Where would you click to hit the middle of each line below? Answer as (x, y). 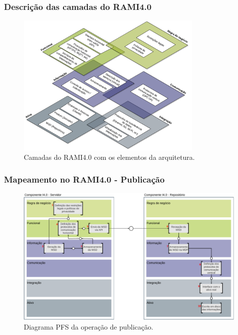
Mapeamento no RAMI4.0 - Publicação (84, 179)
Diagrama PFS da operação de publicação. (89, 327)
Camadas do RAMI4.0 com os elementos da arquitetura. (109, 157)
